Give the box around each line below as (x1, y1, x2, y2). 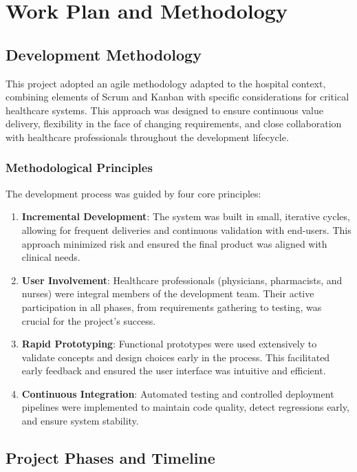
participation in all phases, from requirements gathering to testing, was (21, 299, 322, 314)
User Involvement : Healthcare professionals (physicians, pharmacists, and (21, 272, 343, 287)
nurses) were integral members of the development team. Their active (21, 286, 314, 301)
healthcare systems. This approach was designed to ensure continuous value (6, 103, 323, 117)
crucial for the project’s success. (21, 313, 156, 328)
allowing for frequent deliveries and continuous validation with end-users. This (21, 222, 351, 237)
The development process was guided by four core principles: (6, 186, 261, 200)
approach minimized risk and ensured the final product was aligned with (21, 236, 327, 250)
